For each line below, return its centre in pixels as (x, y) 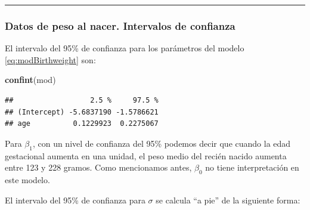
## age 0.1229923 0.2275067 (82, 124)
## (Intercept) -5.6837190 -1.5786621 (82, 112)
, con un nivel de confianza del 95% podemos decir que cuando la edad (162, 143)
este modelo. (27, 179)
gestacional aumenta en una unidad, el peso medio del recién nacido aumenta (146, 155)
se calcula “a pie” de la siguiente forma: (228, 200)
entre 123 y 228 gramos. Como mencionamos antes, (98, 167)
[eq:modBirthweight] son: (50, 59)
